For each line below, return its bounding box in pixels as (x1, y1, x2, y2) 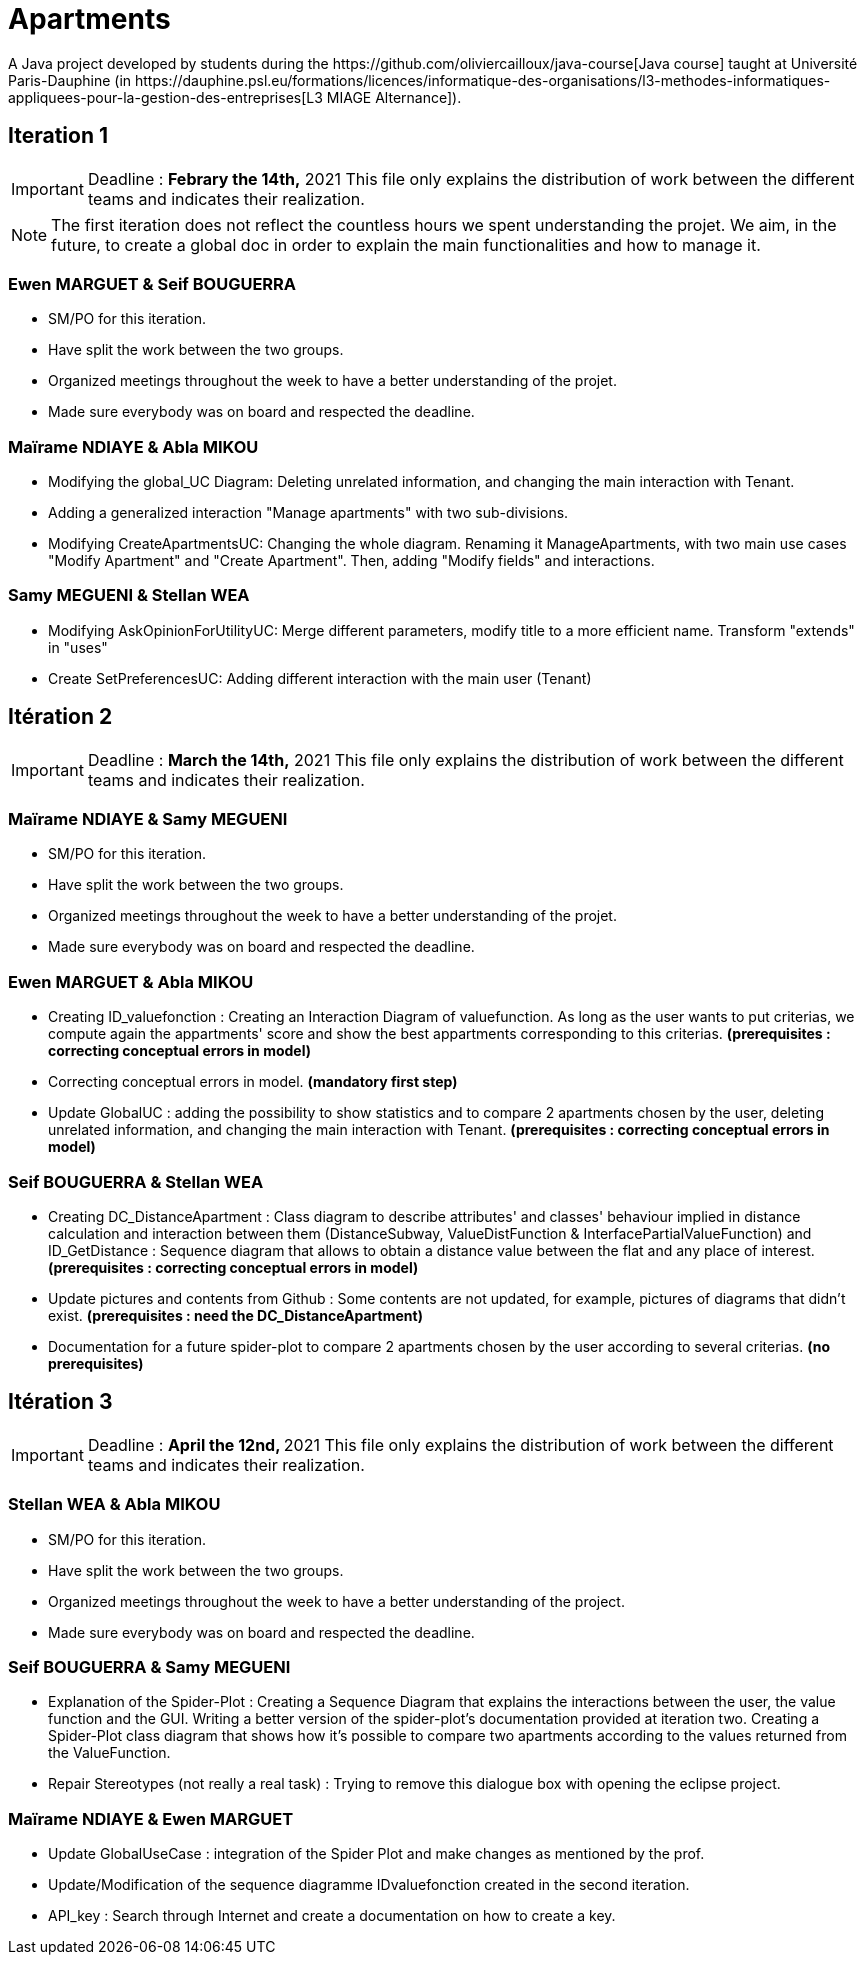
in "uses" (48, 638, 108, 656)
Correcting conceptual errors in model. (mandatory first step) (48, 1073, 458, 1091)
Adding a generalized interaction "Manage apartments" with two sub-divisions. (48, 504, 569, 522)
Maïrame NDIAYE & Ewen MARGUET (8, 1808, 294, 1829)
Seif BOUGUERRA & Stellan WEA (8, 1171, 264, 1192)
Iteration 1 (8, 123, 109, 149)
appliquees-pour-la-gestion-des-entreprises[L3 (8, 88, 323, 106)
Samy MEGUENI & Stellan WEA (8, 585, 250, 606)
